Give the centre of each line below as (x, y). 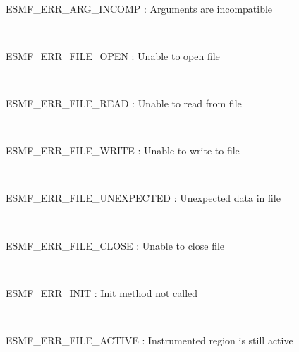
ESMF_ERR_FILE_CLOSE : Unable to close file (115, 245)
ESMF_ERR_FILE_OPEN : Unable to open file (113, 55)
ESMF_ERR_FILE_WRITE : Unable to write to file (123, 151)
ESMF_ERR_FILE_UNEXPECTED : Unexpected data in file (143, 198)
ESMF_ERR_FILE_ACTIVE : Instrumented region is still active (149, 340)
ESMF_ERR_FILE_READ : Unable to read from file (124, 103)
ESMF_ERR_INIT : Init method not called (102, 292)
